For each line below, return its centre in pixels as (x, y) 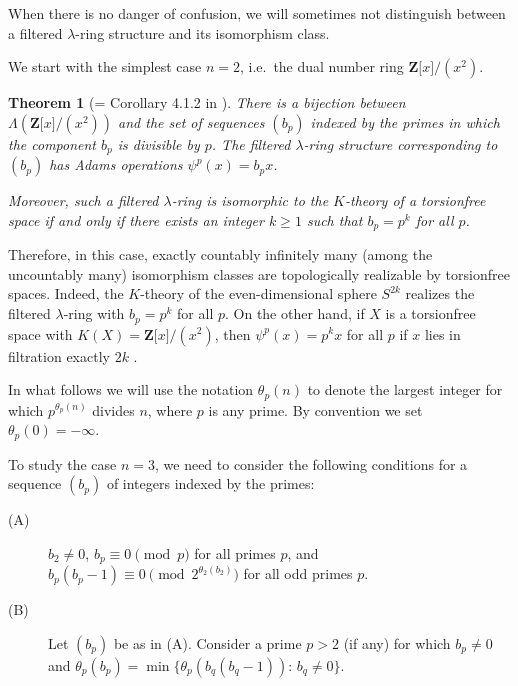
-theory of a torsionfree (415, 200)
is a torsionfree (430, 313)
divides (113, 409)
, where (170, 409)
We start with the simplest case (105, 66)
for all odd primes (298, 573)
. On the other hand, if (294, 313)
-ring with (94, 313)
